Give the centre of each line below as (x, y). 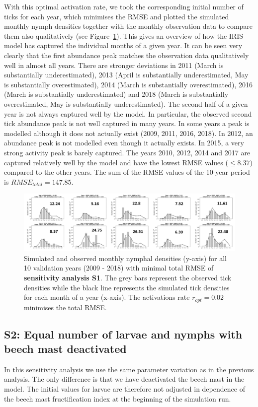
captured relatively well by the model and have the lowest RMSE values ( (116, 162)
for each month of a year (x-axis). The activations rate (107, 297)
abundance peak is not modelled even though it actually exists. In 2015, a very (124, 143)
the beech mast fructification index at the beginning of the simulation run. (118, 398)
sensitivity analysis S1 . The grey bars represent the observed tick (128, 277)
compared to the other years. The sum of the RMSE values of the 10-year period (127, 172)
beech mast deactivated (65, 349)
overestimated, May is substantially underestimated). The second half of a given (126, 103)
